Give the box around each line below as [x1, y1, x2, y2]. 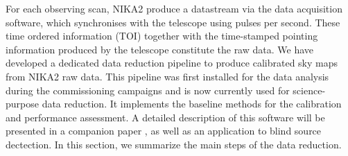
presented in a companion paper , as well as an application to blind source [6, 123, 322, 138]
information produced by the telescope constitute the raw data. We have [6, 42, 313, 56]
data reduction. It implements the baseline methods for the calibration [42, 96, 342, 111]
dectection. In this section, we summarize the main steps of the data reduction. [6, 137, 342, 151]
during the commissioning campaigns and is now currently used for [6, 83, 290, 97]
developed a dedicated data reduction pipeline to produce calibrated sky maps [6, 55, 338, 70]
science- [293, 83, 326, 97]
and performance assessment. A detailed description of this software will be [6, 110, 325, 124]
